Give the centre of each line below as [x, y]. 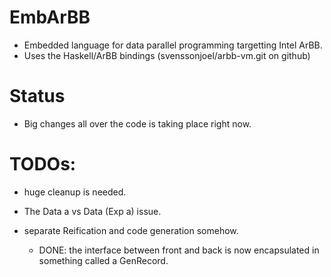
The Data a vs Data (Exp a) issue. [92, 211]
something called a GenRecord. [103, 260]
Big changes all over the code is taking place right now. [137, 123]
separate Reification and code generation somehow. [131, 230]
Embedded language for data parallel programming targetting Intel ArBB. [173, 45]
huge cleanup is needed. [75, 192]
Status [37, 96]
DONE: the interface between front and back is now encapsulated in [179, 250]
